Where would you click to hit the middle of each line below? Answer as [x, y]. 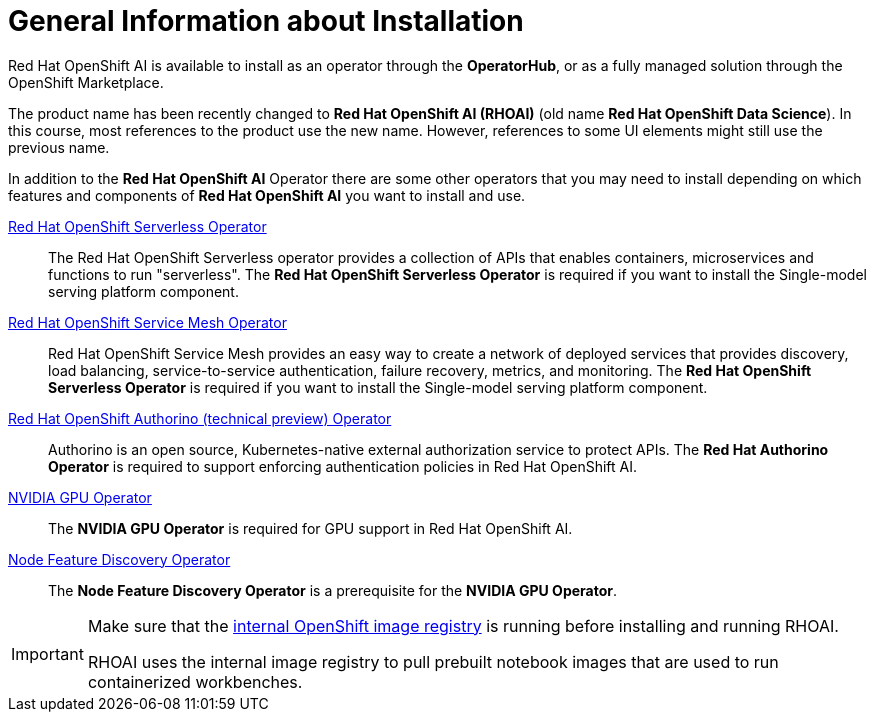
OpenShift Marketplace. [86, 82]
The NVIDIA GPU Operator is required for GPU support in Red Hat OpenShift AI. [310, 528]
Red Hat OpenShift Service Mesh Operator [147, 322]
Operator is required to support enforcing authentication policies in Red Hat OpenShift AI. [342, 466]
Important [47, 653]
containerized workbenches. [195, 681]
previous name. [59, 147]
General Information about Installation [266, 21]
